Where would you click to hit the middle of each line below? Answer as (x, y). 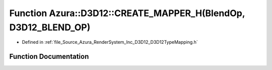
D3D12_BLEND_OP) (50, 27)
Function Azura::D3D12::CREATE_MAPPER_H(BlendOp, (127, 13)
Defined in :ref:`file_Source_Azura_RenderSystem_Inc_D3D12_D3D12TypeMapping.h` (110, 42)
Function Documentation (49, 57)
